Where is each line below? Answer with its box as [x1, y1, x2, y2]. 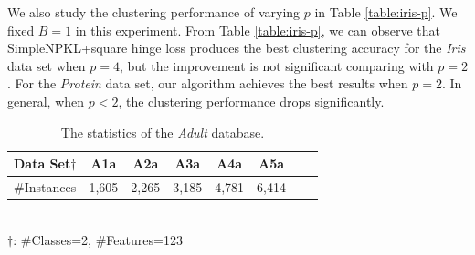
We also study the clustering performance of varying [7, 3, 301, 21]
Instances [24, 178, 77, 196]
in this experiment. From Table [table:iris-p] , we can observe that [75, 20, 441, 39]
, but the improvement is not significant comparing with [120, 56, 434, 75]
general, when [7, 91, 85, 110]
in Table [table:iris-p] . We [314, 3, 458, 21]
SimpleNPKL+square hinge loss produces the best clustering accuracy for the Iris [7, 38, 466, 57]
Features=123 [106, 229, 183, 249]
